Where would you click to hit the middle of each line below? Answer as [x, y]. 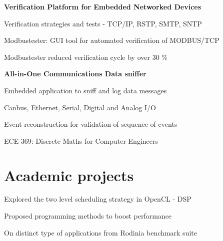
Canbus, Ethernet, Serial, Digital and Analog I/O [80, 107]
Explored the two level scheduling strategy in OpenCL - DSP [98, 199]
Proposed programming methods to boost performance [88, 216]
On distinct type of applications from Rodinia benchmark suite [100, 232]
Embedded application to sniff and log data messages [85, 90]
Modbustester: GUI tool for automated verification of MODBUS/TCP [112, 40]
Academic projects [69, 175]
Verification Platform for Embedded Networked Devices [103, 6]
